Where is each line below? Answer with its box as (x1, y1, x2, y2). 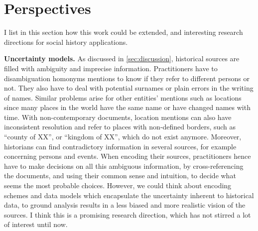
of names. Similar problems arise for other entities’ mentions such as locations (4, 92, 242, 103)
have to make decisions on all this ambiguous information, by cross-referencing (4, 160, 244, 171)
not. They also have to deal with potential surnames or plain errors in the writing (4, 83, 254, 93)
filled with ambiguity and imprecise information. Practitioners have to (4, 63, 218, 73)
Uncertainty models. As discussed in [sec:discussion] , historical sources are (4, 53, 240, 64)
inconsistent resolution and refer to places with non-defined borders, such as (4, 121, 236, 132)
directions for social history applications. (4, 36, 128, 47)
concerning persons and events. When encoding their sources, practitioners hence (4, 151, 251, 161)
